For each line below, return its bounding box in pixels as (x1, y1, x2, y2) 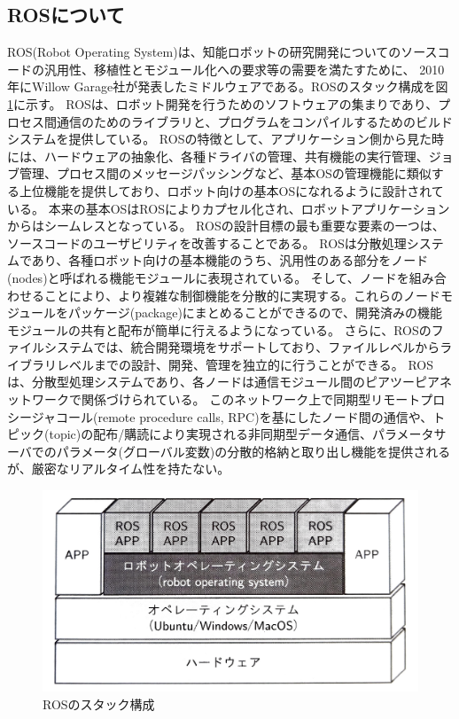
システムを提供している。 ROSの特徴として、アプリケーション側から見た (7, 129, 432, 148)
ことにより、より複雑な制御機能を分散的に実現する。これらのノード (43, 285, 440, 304)
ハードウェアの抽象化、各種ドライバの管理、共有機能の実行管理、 (43, 146, 429, 165)
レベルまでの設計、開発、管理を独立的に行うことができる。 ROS (56, 355, 433, 373)
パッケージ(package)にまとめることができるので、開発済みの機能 (68, 303, 443, 322)
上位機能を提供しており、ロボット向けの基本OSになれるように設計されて (19, 181, 444, 199)
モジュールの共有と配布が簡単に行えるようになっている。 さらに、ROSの (7, 320, 432, 339)
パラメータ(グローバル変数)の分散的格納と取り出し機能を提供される (56, 442, 451, 460)
